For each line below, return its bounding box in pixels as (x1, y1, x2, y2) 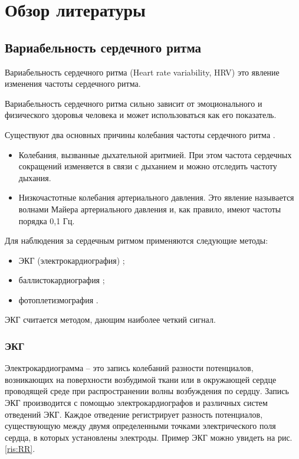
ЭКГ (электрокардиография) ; (18, 254, 125, 266)
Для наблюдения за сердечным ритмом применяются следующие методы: (5, 234, 268, 247)
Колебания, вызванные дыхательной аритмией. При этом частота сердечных (18, 148, 292, 160)
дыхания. (18, 171, 51, 183)
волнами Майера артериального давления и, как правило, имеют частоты (18, 202, 281, 215)
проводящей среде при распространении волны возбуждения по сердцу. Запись (5, 385, 289, 397)
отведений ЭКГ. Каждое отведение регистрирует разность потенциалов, (5, 408, 263, 420)
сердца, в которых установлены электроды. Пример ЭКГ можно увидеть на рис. (5, 431, 293, 443)
